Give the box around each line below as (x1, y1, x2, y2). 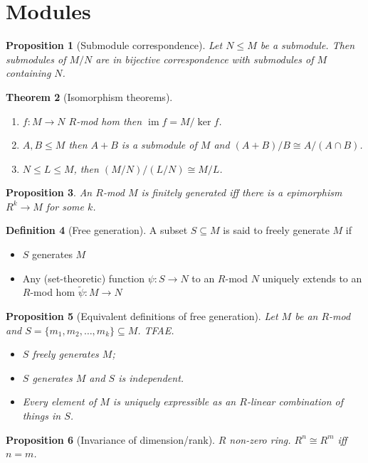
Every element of (22, 394, 97, 409)
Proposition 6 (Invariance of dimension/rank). (6, 432, 215, 447)
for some (46, 198, 85, 213)
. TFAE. (137, 322, 174, 337)
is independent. (118, 370, 184, 385)
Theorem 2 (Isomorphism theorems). (6, 89, 173, 104)
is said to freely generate (223, 223, 330, 238)
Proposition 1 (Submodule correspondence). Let (6, 38, 223, 53)
